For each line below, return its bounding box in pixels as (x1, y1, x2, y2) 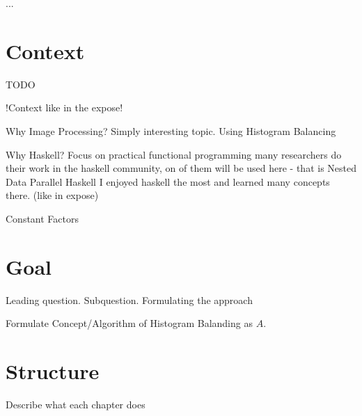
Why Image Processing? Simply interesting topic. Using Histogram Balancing (6, 123, 336, 138)
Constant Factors (6, 211, 79, 225)
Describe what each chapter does (6, 397, 145, 411)
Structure (6, 356, 100, 385)
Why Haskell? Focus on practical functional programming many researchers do (6, 147, 342, 161)
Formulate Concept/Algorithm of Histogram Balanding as (6, 316, 253, 330)
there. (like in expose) (6, 188, 99, 202)
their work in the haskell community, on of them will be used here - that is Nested (6, 161, 356, 175)
